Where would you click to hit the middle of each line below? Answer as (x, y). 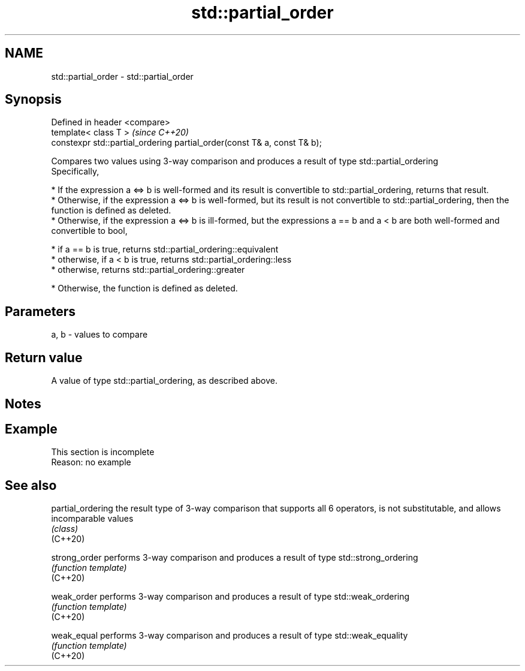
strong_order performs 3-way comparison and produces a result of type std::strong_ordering (235, 558)
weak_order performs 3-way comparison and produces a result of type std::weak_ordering (230, 597)
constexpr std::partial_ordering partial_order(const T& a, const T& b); (186, 143)
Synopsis (33, 100)
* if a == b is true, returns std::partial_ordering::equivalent (165, 249)
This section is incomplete (103, 452)
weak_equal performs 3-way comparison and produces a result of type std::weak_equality (230, 636)
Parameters (40, 311)
